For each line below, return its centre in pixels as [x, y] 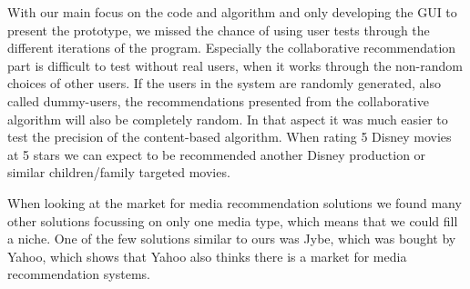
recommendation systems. [79, 274]
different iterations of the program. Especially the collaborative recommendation [232, 48]
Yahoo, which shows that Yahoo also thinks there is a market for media [207, 256]
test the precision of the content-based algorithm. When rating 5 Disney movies [230, 137]
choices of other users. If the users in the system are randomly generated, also [225, 83]
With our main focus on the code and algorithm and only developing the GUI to [232, 12]
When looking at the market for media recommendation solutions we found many [235, 202]
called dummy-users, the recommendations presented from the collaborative [218, 100]
